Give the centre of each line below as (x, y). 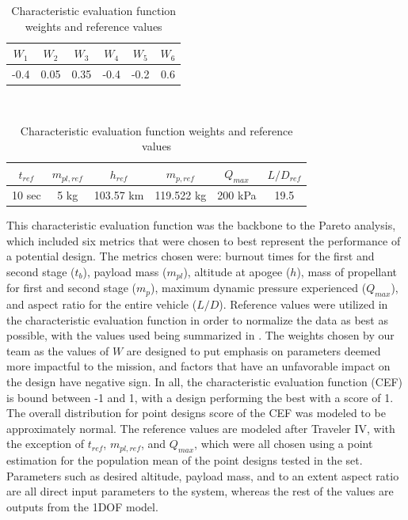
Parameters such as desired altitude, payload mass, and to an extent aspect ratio (203, 475)
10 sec (27, 194)
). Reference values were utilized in (303, 304)
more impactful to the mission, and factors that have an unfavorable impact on (198, 366)
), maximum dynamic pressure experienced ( (259, 288)
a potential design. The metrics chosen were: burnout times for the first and (191, 256)
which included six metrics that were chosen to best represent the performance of (204, 240)
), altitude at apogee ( (237, 271)
